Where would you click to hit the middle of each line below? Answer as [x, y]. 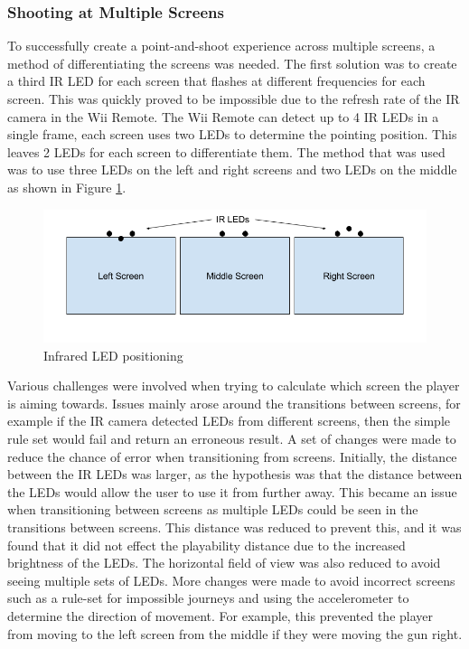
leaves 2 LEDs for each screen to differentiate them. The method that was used [226, 151]
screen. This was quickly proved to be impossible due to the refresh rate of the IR [234, 99]
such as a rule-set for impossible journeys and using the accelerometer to [208, 598]
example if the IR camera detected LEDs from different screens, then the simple [229, 421]
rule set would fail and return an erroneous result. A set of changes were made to [232, 439]
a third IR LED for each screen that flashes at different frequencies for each [216, 81]
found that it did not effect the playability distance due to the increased [206, 545]
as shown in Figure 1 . [67, 187]
